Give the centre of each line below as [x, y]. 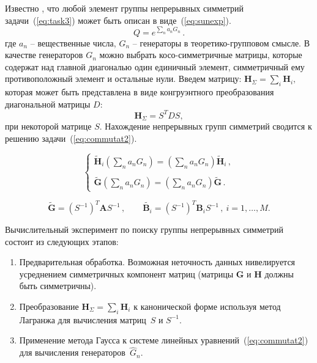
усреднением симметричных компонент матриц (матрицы [126, 273]
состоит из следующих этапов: [62, 241]
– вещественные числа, [73, 42]
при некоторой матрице [48, 126]
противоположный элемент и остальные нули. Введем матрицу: [123, 79]
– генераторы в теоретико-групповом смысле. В [221, 42]
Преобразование [49, 306]
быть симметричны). [58, 286]
